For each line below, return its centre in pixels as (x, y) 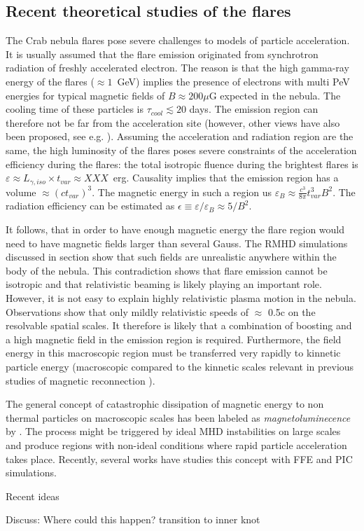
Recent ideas (33, 496)
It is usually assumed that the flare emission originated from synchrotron (162, 54)
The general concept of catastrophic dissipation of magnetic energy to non (165, 404)
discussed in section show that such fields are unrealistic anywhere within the (171, 257)
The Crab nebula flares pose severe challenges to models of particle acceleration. (178, 40)
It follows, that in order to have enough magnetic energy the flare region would (175, 229)
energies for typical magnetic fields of (85, 95)
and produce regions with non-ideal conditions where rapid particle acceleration (176, 444)
